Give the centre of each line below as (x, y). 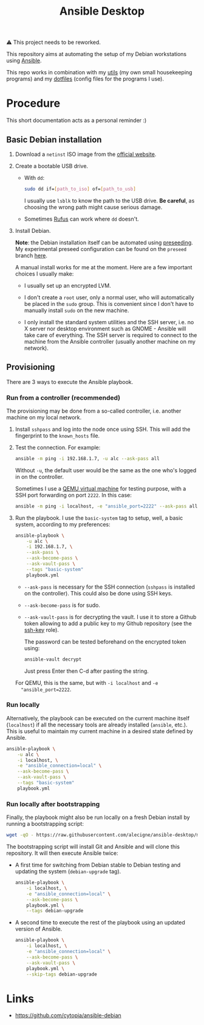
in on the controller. (39, 477)
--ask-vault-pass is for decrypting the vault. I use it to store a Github (110, 617)
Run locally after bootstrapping (53, 804)
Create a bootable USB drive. (52, 166)
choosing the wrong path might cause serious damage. (93, 207)
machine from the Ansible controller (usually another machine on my (110, 341)
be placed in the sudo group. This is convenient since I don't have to (109, 303)
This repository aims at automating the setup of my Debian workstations (97, 54)
